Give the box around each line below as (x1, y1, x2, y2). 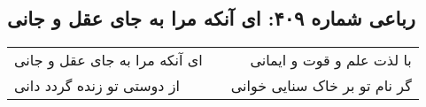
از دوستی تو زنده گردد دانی (14, 75, 180, 96)
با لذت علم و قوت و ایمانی (250, 50, 412, 71)
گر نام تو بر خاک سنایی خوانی (230, 75, 412, 96)
